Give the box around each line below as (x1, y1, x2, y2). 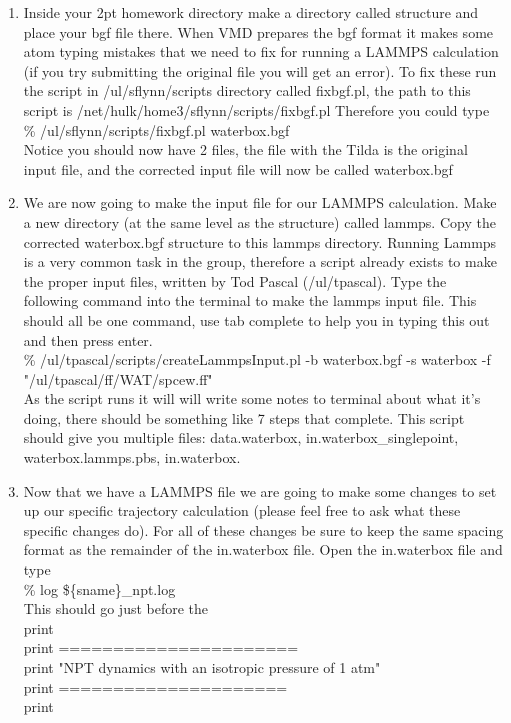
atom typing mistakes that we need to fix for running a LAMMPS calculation (23, 41, 499, 62)
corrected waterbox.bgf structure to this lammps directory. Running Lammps (23, 231, 497, 252)
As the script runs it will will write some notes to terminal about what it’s (23, 388, 481, 409)
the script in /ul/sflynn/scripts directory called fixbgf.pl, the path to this (23, 80, 471, 101)
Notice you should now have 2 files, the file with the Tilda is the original (23, 139, 468, 160)
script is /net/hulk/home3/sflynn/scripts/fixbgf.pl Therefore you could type (23, 99, 490, 120)
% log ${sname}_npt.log (23, 578, 176, 599)
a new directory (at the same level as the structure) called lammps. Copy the (23, 211, 496, 232)
